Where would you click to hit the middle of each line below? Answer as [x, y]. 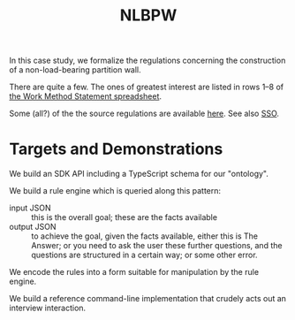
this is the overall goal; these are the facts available [125, 217]
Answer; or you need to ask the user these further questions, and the [157, 246]
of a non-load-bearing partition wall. [75, 70]
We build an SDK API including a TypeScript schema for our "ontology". [139, 174]
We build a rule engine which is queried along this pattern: [115, 191]
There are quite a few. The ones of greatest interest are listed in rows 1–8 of [147, 87]
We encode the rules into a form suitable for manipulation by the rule [134, 272]
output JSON [33, 227]
